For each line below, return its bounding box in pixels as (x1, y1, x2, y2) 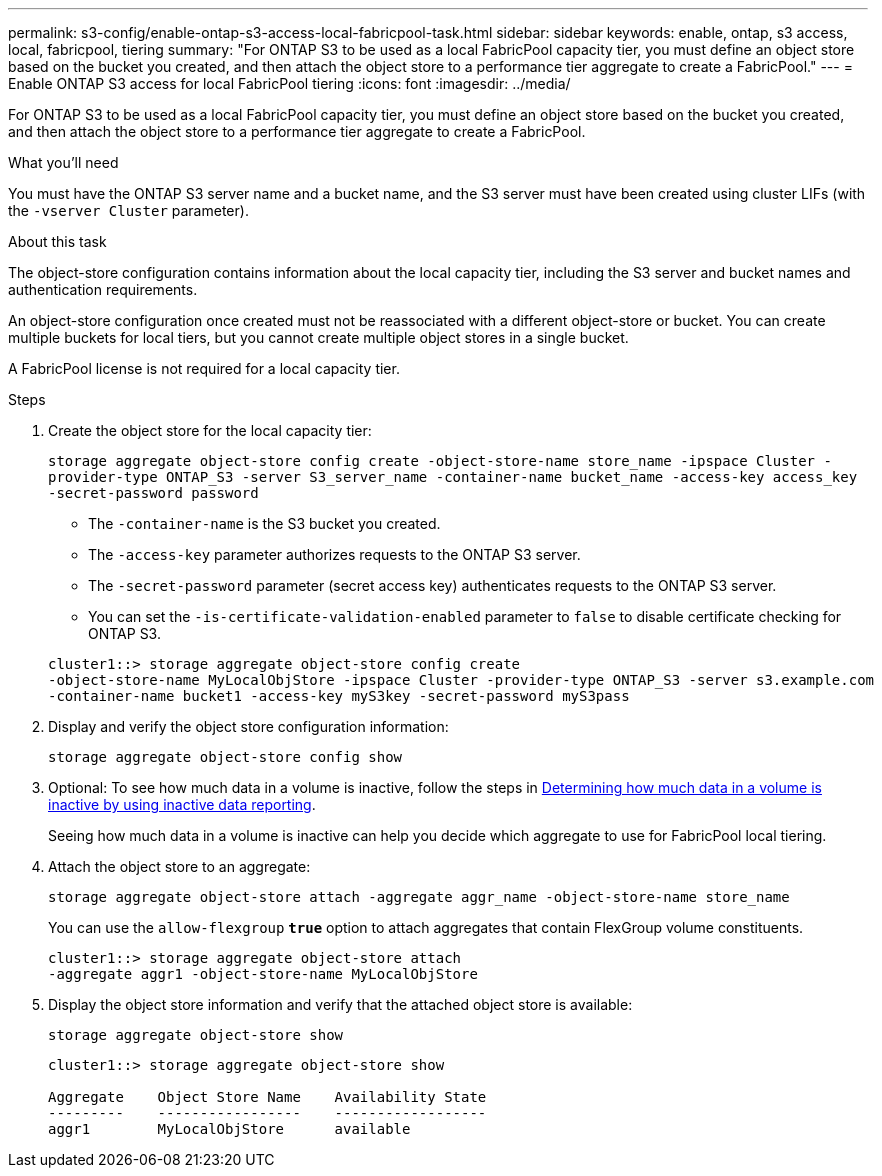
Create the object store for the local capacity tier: (48, 422, 372, 439)
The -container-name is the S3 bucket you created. (88, 515, 441, 532)
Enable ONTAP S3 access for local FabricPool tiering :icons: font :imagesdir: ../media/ (8, 75, 571, 92)
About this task (8, 233, 107, 250)
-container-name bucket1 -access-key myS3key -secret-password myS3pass (48, 688, 630, 704)
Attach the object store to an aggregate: (48, 858, 311, 875)
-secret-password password (48, 485, 259, 501)
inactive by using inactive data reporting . (48, 796, 316, 813)
